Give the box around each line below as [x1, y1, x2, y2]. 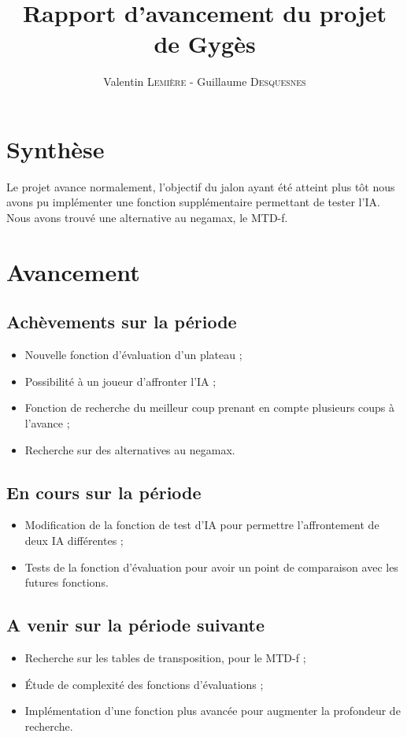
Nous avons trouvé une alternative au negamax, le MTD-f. [6, 209, 288, 226]
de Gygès [154, 28, 256, 60]
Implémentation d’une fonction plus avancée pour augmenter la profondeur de [24, 702, 401, 719]
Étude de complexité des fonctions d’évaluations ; [24, 676, 264, 692]
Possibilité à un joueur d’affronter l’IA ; [24, 372, 216, 389]
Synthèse [6, 132, 105, 165]
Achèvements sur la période [6, 309, 237, 334]
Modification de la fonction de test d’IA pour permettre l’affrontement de [24, 517, 379, 533]
